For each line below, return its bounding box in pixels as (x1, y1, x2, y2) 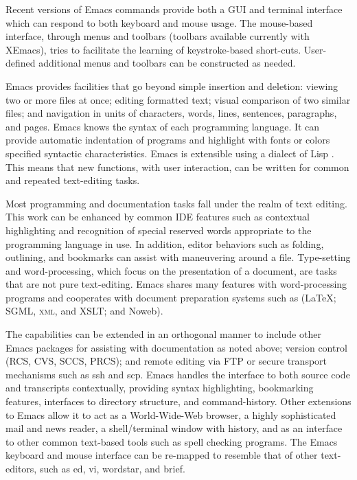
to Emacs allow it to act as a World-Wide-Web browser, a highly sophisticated (5, 407, 336, 422)
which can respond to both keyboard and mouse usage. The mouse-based (5, 15, 313, 30)
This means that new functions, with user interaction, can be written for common (5, 159, 349, 174)
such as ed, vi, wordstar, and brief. (39, 461, 185, 475)
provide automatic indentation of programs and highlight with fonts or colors (5, 133, 330, 147)
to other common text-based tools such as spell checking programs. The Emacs (5, 434, 338, 448)
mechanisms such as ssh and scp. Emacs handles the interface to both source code (5, 367, 350, 381)
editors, (5, 461, 37, 475)
